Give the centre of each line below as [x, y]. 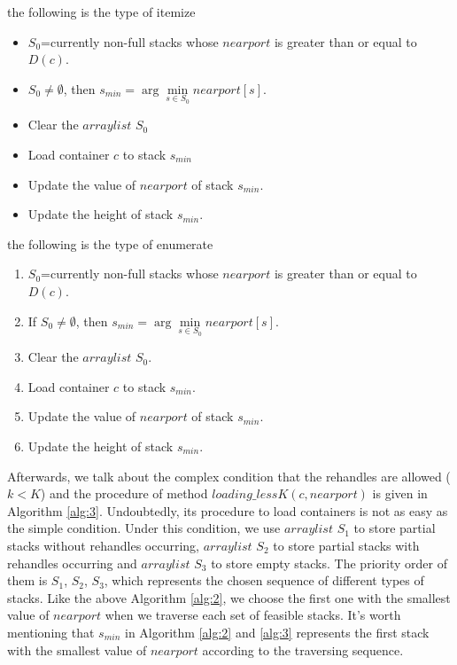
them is [27, 580]
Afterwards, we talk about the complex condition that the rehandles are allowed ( [229, 476]
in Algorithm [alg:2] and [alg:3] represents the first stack [277, 632]
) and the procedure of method [124, 493]
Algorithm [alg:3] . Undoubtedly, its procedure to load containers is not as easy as [228, 510]
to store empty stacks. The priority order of [329, 563]
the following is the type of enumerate [110, 243]
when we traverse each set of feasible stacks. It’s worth [253, 615]
